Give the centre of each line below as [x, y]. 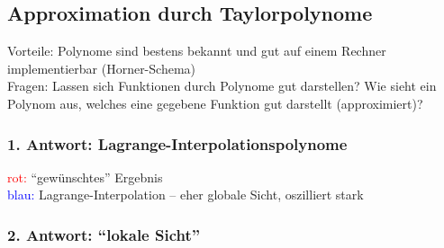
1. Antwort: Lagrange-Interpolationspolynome [177, 143]
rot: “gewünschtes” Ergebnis [85, 177]
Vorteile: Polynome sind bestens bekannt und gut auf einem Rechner [197, 51]
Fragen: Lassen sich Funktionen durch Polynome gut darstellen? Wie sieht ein [222, 86]
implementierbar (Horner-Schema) [101, 68]
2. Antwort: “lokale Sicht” [104, 234]
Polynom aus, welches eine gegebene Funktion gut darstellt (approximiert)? [215, 103]
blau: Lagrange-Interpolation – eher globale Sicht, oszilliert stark [186, 195]
